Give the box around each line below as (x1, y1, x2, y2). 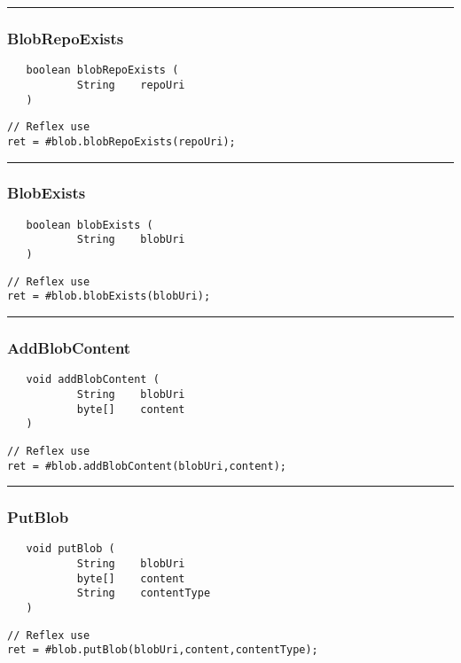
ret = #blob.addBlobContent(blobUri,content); (7, 459, 286, 472)
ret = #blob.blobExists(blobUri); (7, 290, 211, 303)
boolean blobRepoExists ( (26, 64, 179, 77)
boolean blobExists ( (26, 218, 153, 231)
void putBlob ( (26, 542, 115, 556)
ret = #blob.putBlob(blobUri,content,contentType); (7, 643, 318, 657)
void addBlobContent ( (26, 373, 160, 386)
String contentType (76, 587, 211, 600)
